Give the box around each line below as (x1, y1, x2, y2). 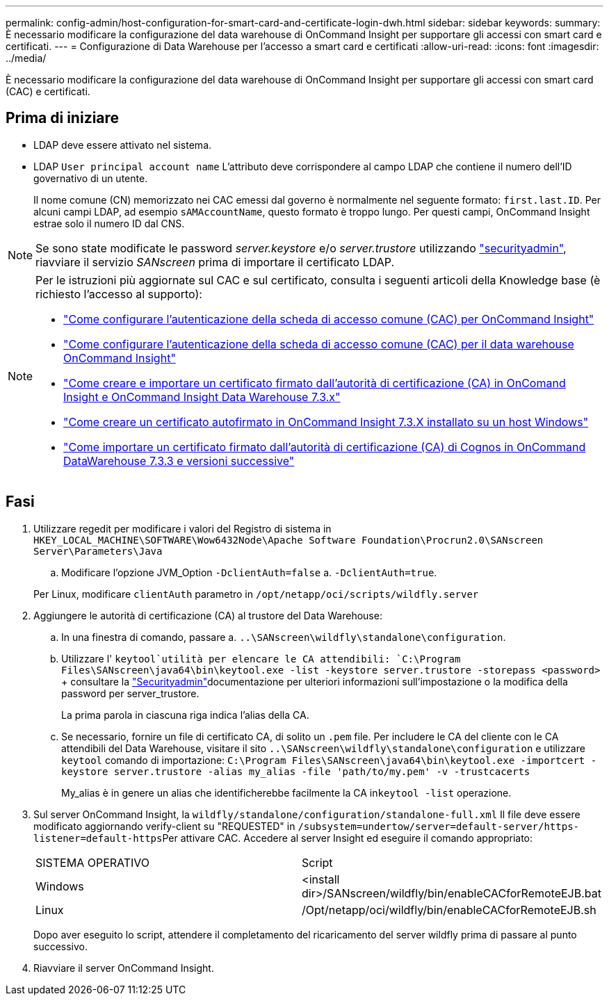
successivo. (33, 940, 88, 952)
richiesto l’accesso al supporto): (35, 286, 202, 301)
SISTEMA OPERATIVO (35, 855, 150, 870)
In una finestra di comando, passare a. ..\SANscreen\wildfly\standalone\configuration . (61, 630, 506, 643)
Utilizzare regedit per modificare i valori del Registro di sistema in (33, 522, 332, 535)
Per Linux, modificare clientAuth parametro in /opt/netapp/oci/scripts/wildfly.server (33, 587, 479, 600)
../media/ (6, 52, 47, 64)
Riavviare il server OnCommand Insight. (33, 961, 214, 974)
